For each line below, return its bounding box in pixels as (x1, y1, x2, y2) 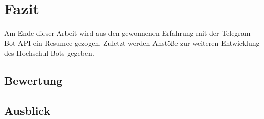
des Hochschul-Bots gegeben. (4, 47, 94, 58)
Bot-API (4, 37, 31, 48)
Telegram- (222, 28, 253, 38)
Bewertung (4, 73, 63, 88)
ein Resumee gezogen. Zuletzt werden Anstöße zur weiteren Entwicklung (33, 37, 260, 48)
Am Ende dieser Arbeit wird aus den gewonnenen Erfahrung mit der (4, 28, 219, 38)
